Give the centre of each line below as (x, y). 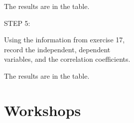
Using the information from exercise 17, (65, 40)
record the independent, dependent (57, 49)
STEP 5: (17, 23)
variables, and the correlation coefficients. (67, 59)
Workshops (43, 110)
